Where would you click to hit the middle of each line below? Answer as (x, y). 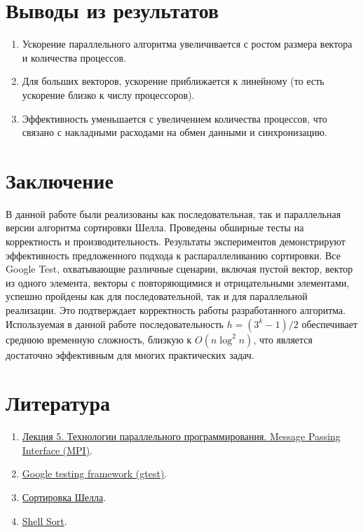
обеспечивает (330, 323)
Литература (58, 403)
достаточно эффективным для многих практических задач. (130, 354)
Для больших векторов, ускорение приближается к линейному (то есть (173, 81)
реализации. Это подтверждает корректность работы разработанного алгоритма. (176, 309)
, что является (283, 339)
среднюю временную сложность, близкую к (99, 339)
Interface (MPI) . (57, 450)
